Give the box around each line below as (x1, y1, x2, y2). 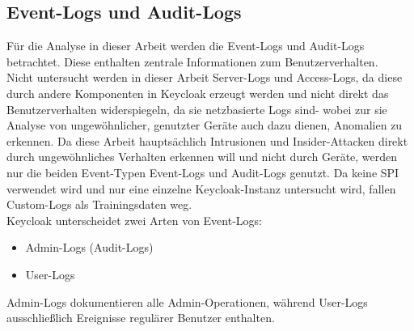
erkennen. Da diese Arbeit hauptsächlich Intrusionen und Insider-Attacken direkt (6, 132, 408, 149)
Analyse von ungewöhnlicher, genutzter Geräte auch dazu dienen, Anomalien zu (6, 117, 403, 134)
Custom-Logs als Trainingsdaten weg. (6, 196, 192, 213)
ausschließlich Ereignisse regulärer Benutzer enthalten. (6, 309, 275, 326)
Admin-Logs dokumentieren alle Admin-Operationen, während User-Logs (6, 293, 368, 310)
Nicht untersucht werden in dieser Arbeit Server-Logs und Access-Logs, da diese (6, 69, 403, 86)
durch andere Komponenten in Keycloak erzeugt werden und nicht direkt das (6, 84, 389, 101)
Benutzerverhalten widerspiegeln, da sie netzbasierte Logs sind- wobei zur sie (6, 100, 387, 117)
